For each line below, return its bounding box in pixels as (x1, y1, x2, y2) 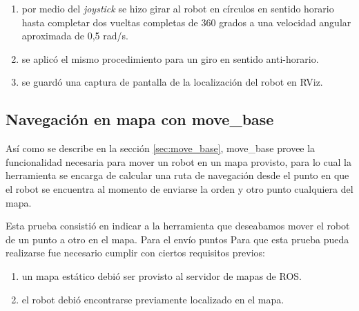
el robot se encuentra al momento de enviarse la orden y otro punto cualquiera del (6, 181, 353, 196)
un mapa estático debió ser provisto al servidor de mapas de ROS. (21, 268, 302, 283)
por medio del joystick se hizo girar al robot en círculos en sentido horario (21, 1, 334, 15)
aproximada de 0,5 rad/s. (21, 28, 128, 43)
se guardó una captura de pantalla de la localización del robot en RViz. (21, 75, 323, 89)
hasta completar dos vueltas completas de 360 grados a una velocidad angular (21, 15, 351, 29)
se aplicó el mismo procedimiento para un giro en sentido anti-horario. (21, 51, 319, 66)
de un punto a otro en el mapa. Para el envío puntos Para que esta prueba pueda (6, 232, 349, 246)
